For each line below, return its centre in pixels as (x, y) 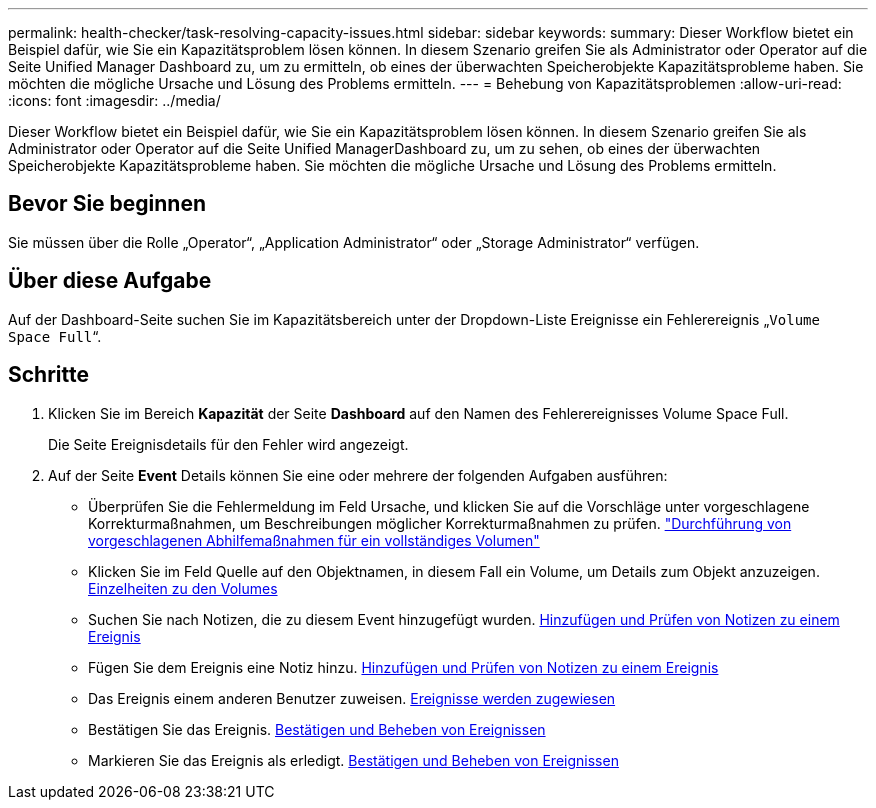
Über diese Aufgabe (110, 281)
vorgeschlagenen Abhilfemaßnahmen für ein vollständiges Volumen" (314, 540)
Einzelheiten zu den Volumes (183, 588)
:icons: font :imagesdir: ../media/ (114, 100)
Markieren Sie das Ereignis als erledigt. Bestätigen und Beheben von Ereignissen (353, 760)
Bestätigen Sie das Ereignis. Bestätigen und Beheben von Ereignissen (317, 729)
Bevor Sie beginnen (107, 204)
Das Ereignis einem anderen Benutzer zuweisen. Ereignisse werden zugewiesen (352, 698)
